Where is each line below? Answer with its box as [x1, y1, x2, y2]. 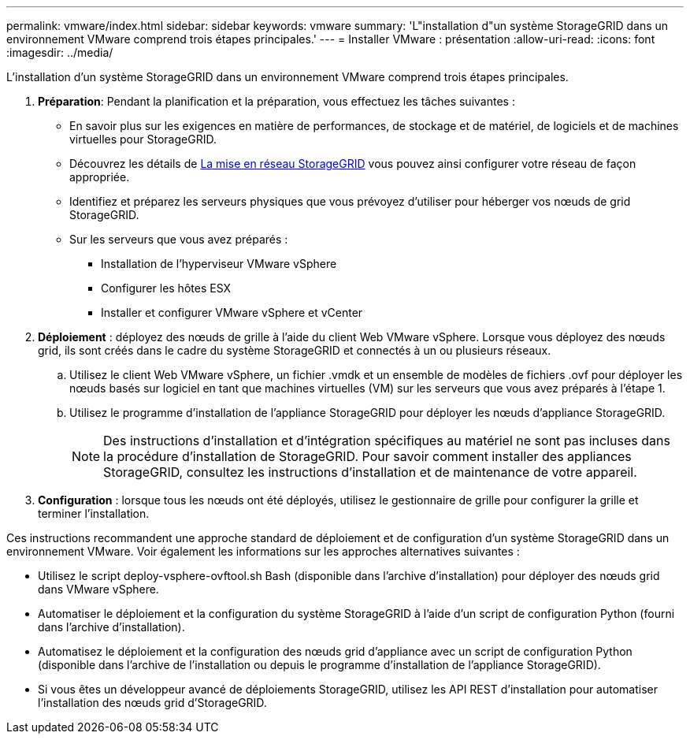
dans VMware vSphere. [38, 582, 159, 596]
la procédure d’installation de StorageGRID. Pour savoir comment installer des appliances [103, 448, 632, 464]
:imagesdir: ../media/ [6, 46, 113, 59]
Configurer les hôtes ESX [101, 281, 232, 295]
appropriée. [69, 170, 130, 184]
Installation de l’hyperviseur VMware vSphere [101, 257, 337, 270]
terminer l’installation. [38, 507, 150, 520]
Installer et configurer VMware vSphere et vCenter [101, 306, 363, 319]
